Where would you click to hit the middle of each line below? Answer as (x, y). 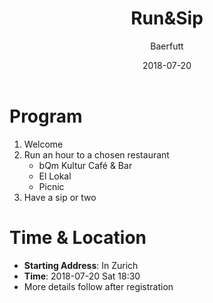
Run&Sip (167, 18)
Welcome (43, 144)
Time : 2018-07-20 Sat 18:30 (82, 276)
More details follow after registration (98, 286)
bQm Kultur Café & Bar (85, 165)
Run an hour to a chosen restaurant (96, 154)
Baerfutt (167, 46)
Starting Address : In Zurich (81, 265)
